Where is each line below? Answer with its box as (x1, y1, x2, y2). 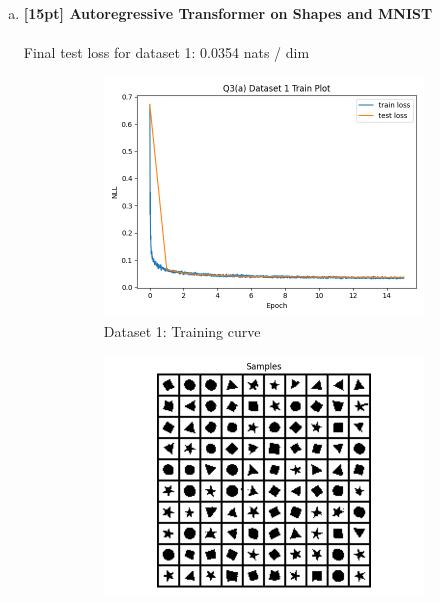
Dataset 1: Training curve (103, 320, 261, 341)
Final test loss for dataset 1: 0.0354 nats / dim (23, 42, 310, 63)
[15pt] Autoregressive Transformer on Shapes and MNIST (23, 3, 433, 23)
